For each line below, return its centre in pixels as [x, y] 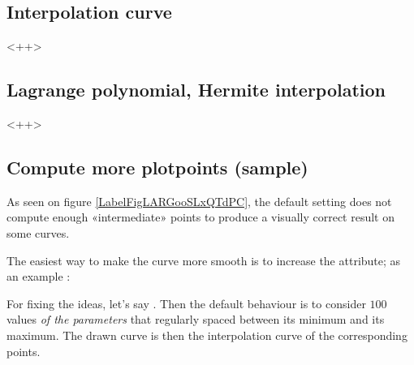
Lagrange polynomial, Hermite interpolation [196, 90]
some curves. [38, 232]
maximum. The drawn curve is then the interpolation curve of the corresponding [207, 335]
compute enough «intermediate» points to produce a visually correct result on [201, 217]
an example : [39, 276]
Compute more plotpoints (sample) [157, 167]
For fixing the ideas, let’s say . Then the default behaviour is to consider [186, 303]
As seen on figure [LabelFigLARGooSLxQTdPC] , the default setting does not [199, 201]
